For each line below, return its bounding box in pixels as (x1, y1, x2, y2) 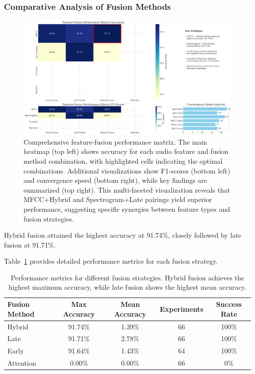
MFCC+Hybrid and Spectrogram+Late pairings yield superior (24, 194, 212, 204)
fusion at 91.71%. (4, 239, 56, 249)
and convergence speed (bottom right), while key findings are (24, 175, 207, 185)
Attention (7, 358, 36, 368)
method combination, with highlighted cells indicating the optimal (24, 155, 223, 166)
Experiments (159, 303, 204, 314)
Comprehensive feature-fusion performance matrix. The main (24, 136, 207, 147)
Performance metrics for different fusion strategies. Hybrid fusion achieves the (10, 272, 245, 282)
